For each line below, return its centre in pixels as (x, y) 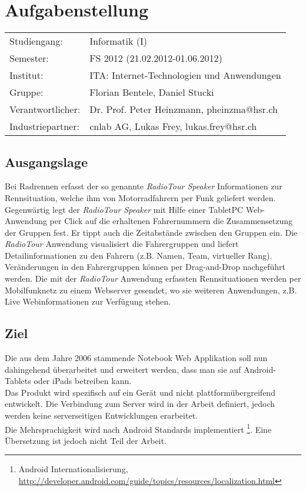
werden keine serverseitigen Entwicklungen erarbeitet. (101, 415)
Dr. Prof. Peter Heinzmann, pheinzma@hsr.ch (184, 109)
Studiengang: (36, 41)
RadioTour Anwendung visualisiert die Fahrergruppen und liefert (122, 244)
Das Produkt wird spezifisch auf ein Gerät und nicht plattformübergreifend (140, 392)
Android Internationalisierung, (73, 469)
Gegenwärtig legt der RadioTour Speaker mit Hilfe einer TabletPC (124, 209)
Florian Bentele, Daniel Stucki (152, 92)
